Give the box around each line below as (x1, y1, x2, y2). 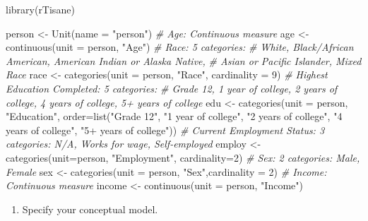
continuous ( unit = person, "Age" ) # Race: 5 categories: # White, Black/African (6, 40, 354, 54)
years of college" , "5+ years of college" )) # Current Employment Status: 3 (6, 122, 325, 137)
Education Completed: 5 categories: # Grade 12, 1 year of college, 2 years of (6, 80, 338, 95)
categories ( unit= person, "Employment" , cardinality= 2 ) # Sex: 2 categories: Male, (6, 150, 360, 165)
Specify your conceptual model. (22, 201, 158, 216)
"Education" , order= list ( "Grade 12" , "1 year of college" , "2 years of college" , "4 (6, 109, 343, 124)
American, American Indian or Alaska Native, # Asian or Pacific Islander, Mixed (6, 53, 362, 68)
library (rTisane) (6, 2, 75, 16)
